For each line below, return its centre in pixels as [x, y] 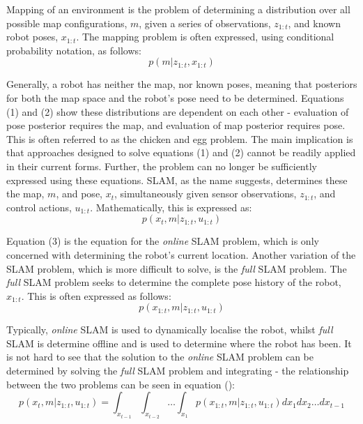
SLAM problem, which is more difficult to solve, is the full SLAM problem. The [177, 268]
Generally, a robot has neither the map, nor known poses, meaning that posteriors [182, 84]
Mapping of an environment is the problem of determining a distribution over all [178, 9]
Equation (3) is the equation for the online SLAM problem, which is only [163, 241]
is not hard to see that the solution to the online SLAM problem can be [160, 357]
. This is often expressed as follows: [96, 295]
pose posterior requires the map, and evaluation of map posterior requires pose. [176, 125]
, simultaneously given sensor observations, [206, 194]
